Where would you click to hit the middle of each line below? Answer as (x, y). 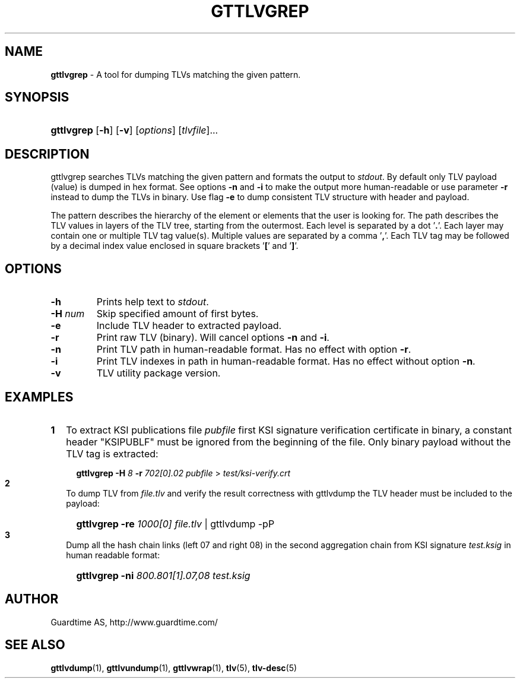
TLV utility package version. (158, 373)
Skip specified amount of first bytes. (177, 314)
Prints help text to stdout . (153, 302)
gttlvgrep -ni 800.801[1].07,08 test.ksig (163, 575)
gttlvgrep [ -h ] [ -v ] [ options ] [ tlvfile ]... (134, 130)
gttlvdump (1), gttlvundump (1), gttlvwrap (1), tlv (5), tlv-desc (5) (174, 668)
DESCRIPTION (47, 154)
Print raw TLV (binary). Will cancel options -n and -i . (213, 338)
